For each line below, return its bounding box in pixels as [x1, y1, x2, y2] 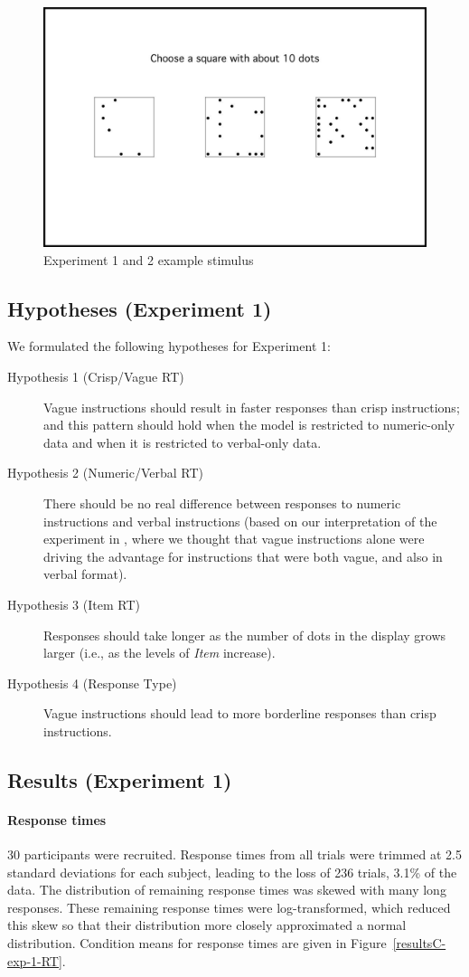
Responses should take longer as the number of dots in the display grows [43, 625, 446, 644]
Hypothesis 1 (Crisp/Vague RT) [7, 366, 184, 385]
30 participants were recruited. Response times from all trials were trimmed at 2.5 [7, 845, 462, 864]
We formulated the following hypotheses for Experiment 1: [7, 337, 331, 356]
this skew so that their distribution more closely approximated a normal [7, 915, 407, 934]
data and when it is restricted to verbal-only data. [43, 432, 322, 451]
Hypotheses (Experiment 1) [7, 294, 272, 322]
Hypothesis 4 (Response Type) [7, 673, 177, 692]
